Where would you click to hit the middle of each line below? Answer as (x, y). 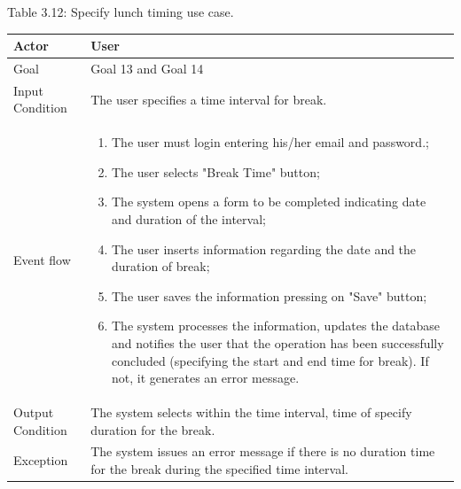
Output (34, 412)
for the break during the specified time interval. (219, 469)
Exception (41, 460)
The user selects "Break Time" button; (216, 171)
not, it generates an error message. (206, 378)
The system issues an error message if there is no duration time (263, 451)
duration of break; (161, 266)
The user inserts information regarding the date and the (264, 248)
